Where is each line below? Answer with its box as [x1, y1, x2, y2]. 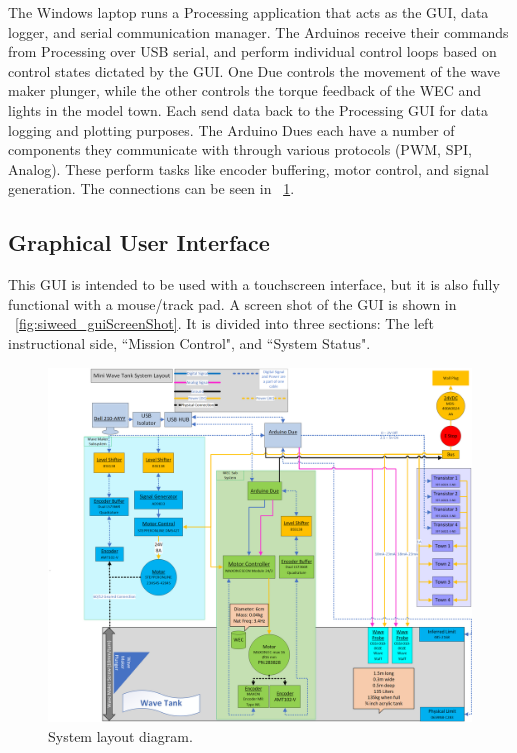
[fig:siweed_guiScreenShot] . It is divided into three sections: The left [15, 313, 434, 334]
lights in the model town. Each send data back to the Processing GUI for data [8, 99, 488, 120]
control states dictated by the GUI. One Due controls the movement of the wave [8, 60, 501, 81]
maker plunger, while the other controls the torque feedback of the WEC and [8, 80, 481, 101]
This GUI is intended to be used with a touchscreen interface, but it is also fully [8, 274, 500, 295]
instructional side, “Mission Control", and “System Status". [8, 332, 371, 353]
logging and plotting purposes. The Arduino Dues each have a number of [8, 119, 455, 140]
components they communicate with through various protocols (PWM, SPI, [8, 139, 472, 160]
